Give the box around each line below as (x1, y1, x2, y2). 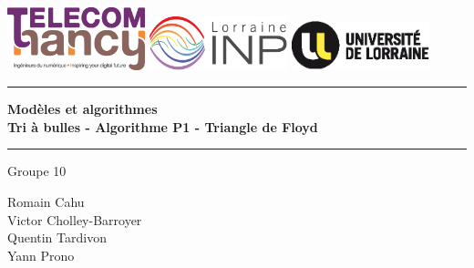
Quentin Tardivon (7, 228, 107, 247)
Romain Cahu (7, 192, 85, 211)
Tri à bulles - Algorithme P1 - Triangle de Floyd (7, 117, 318, 136)
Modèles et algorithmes (7, 99, 158, 119)
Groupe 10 (7, 161, 67, 180)
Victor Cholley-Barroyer (7, 210, 142, 229)
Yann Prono (7, 245, 75, 264)
